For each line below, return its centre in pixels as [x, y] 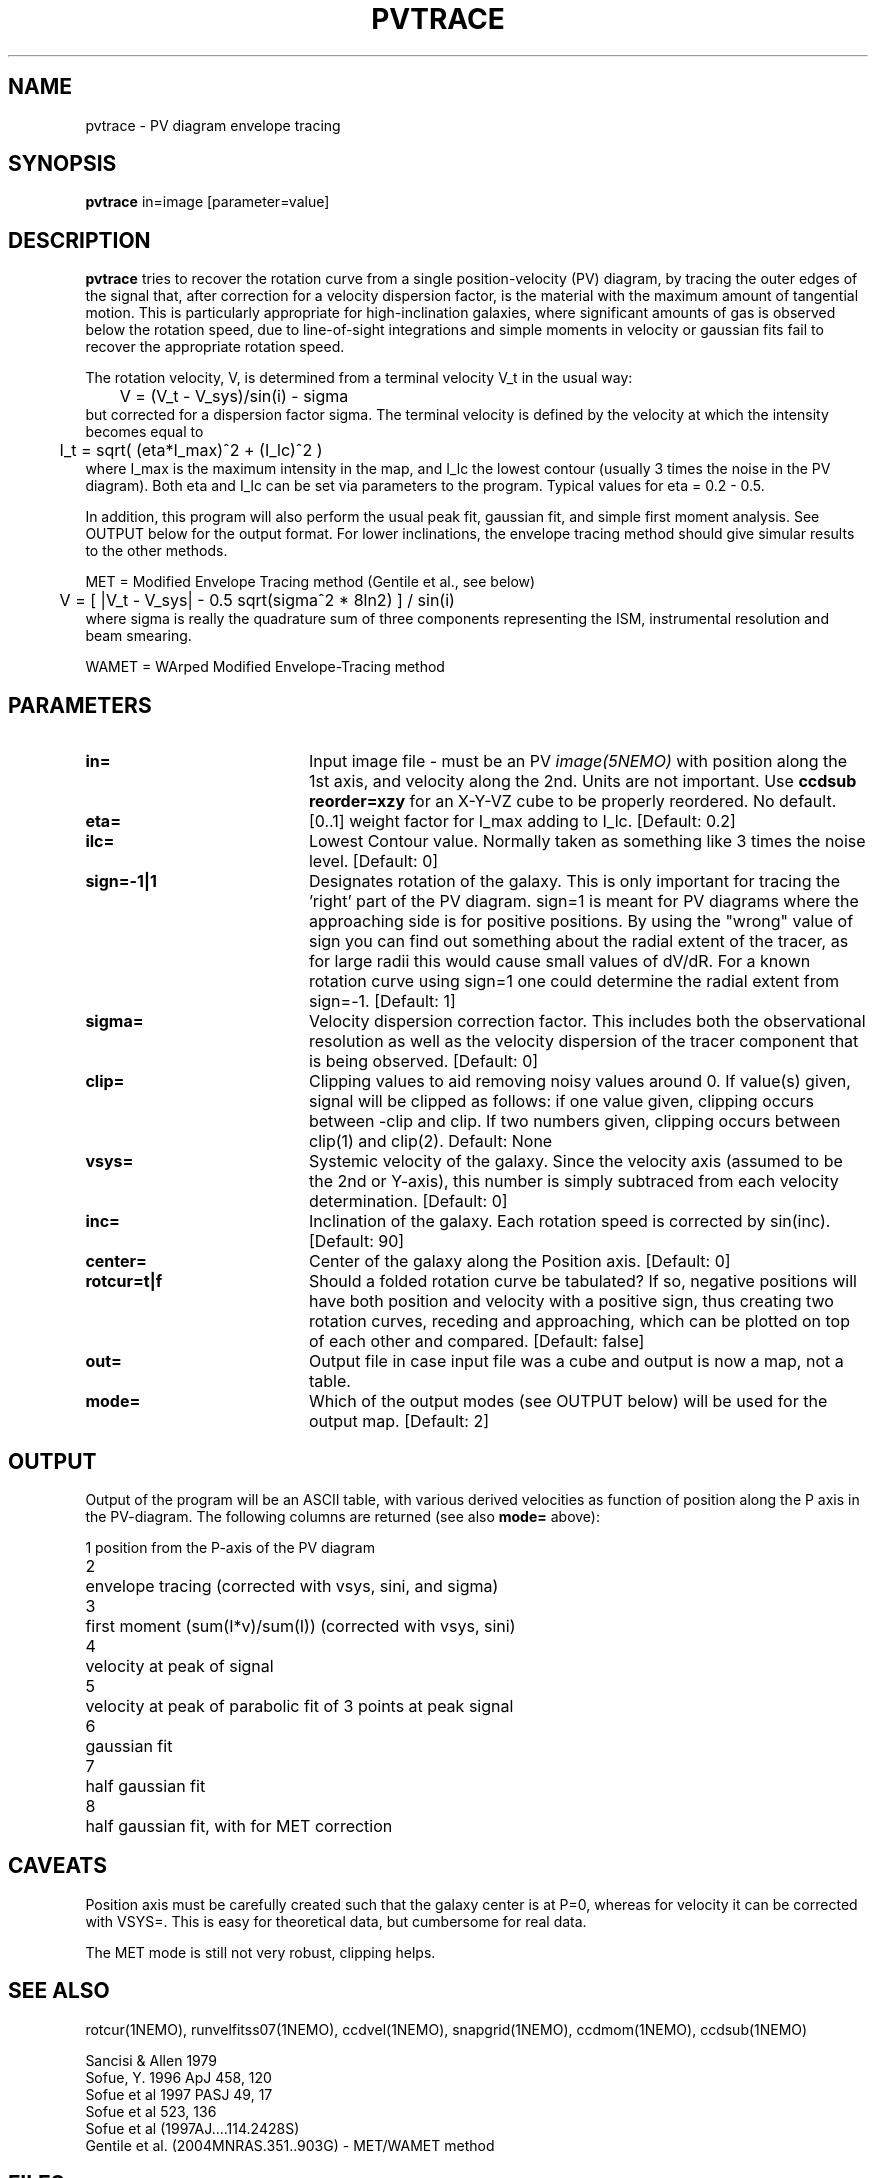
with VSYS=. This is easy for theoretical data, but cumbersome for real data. [336, 1921]
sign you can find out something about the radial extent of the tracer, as [578, 941]
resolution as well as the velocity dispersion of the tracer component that [583, 1041]
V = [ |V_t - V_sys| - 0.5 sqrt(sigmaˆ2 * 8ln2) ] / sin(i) [257, 600]
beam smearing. [138, 636]
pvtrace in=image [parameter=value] [207, 202]
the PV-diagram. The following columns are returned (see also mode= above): [343, 1516]
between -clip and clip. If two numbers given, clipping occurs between [574, 1121]
